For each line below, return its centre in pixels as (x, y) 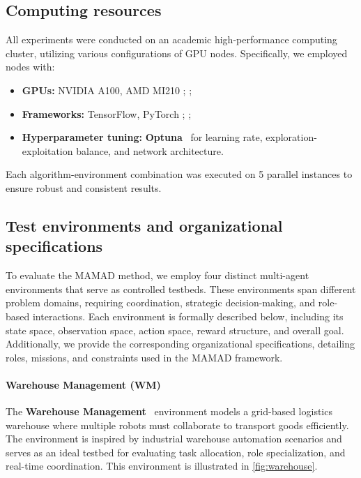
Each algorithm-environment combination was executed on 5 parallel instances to (179, 174)
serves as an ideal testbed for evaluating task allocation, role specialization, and (176, 452)
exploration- (291, 137)
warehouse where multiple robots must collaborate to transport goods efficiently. (177, 425)
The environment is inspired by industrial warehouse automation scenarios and (174, 439)
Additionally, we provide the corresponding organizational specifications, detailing (180, 344)
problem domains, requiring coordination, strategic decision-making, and (161, 303)
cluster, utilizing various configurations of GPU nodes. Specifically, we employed (177, 53)
